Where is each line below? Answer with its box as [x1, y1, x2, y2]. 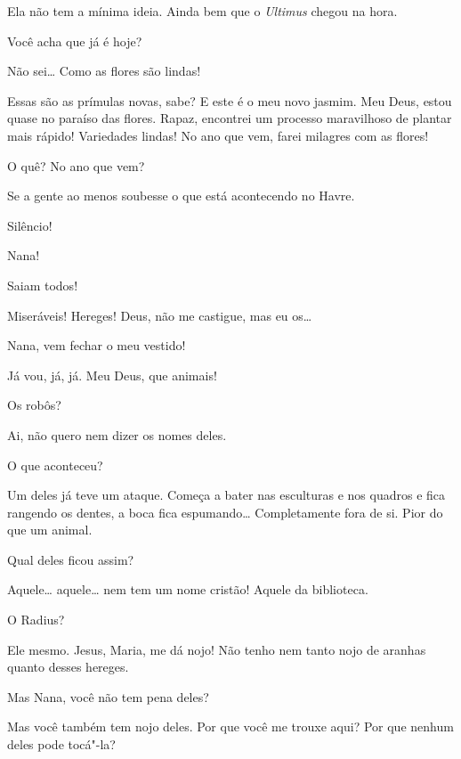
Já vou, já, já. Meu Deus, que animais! [7, 365, 217, 384]
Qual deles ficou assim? [7, 550, 134, 568]
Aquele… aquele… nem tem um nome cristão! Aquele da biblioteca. [7, 580, 368, 599]
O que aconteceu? [7, 455, 103, 474]
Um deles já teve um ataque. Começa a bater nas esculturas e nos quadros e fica [7, 486, 446, 504]
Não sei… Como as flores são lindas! [7, 61, 201, 80]
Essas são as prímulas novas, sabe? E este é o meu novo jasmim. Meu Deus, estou [7, 91, 452, 110]
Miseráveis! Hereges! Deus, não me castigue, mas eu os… [7, 306, 312, 324]
